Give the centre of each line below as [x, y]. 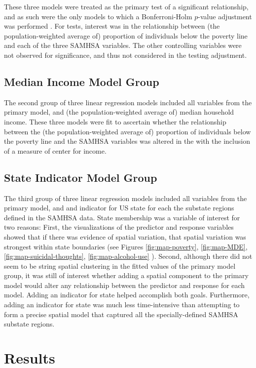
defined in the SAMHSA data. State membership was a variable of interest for [122, 217]
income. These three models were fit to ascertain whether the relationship [115, 121]
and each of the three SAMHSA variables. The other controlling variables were [123, 45]
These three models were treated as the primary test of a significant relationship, [126, 6]
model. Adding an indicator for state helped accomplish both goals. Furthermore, [127, 295]
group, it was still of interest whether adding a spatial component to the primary [126, 275]
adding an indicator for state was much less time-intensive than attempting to [122, 305]
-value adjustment [225, 16]
